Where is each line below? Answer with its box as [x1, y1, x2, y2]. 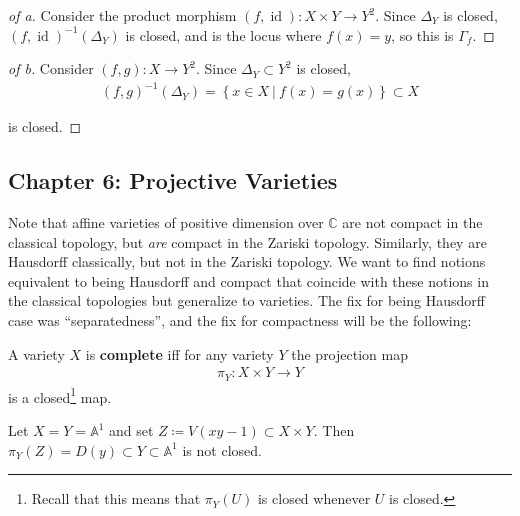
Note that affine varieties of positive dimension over [8, 212, 324, 233]
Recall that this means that [31, 488, 201, 509]
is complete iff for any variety [85, 343, 274, 364]
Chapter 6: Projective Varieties [8, 165, 338, 196]
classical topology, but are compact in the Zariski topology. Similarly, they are [8, 231, 487, 252]
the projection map [291, 343, 408, 364]
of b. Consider [8, 58, 94, 79]
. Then [313, 420, 355, 440]
